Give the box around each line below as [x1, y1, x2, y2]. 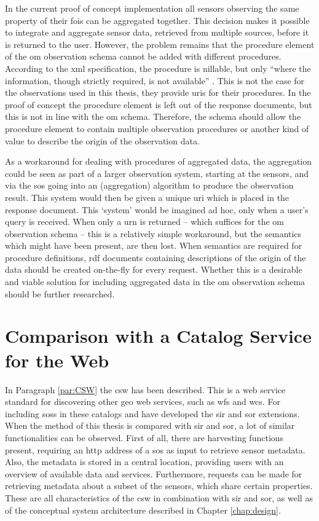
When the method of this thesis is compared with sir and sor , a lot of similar [5, 419, 295, 432]
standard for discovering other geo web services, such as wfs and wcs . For [5, 395, 280, 408]
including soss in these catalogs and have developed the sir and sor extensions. [5, 407, 300, 420]
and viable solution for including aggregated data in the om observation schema [5, 275, 305, 288]
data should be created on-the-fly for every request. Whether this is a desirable [5, 263, 302, 276]
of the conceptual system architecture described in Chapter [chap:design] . [5, 503, 281, 516]
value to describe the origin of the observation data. [5, 134, 200, 147]
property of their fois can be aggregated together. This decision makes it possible [5, 14, 310, 26]
